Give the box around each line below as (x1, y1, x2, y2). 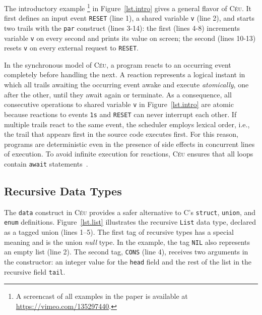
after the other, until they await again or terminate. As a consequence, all (4, 89, 232, 99)
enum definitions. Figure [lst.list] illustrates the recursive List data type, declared (4, 217, 256, 227)
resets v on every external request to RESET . (4, 42, 139, 53)
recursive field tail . (4, 266, 65, 277)
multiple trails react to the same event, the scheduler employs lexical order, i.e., (4, 119, 250, 129)
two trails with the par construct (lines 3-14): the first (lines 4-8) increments (4, 22, 240, 33)
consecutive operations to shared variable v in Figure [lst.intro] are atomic (4, 99, 234, 110)
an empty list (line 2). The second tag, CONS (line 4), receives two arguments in (4, 246, 248, 257)
